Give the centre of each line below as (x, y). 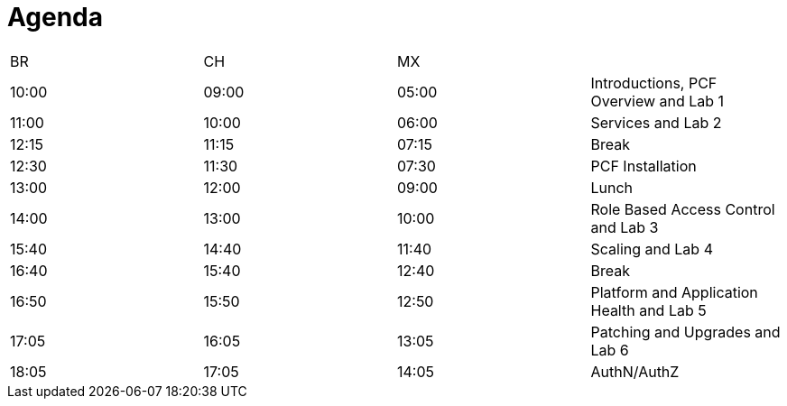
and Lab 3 (625, 227)
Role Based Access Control (683, 209)
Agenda (55, 17)
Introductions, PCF (654, 83)
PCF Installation (643, 166)
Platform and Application (674, 292)
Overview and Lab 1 (657, 101)
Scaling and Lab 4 (652, 249)
